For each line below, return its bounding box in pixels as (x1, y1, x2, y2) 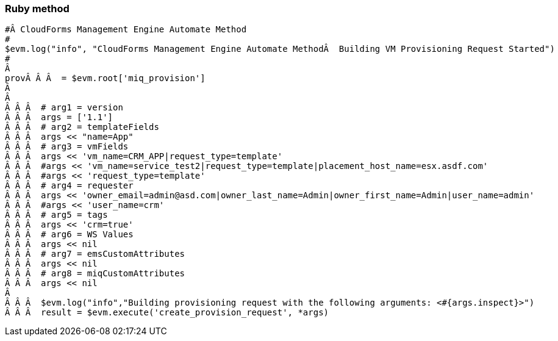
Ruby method (5, 2, 70, 15)
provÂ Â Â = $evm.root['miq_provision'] (5, 73, 206, 84)
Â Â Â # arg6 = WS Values (5, 229, 134, 240)
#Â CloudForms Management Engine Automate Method (5, 24, 247, 35)
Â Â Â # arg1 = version (5, 102, 123, 113)
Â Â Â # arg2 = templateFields (5, 122, 159, 132)
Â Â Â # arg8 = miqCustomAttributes (5, 268, 185, 279)
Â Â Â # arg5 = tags (5, 210, 108, 220)
